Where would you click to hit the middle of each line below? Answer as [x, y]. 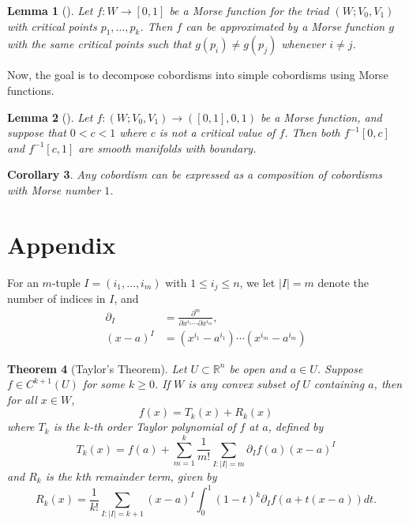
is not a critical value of [217, 132]
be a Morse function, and [321, 117]
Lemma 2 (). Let [50, 117]
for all [22, 399]
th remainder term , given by [149, 476]
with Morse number [54, 189]
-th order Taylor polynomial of [163, 427]
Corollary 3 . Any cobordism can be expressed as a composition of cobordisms [195, 174]
